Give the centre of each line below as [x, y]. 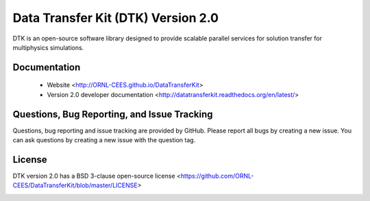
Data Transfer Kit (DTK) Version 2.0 [116, 18]
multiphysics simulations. [48, 47]
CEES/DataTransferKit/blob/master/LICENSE [75, 185]
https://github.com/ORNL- [217, 176]
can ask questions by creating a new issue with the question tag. [104, 140]
